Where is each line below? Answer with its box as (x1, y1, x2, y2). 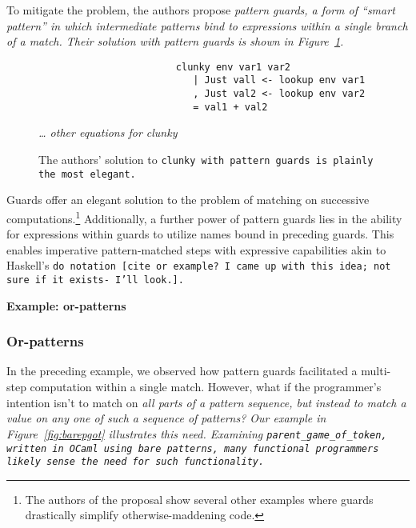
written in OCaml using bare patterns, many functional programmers (6, 442, 379, 454)
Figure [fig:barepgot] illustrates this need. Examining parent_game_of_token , (6, 425, 387, 442)
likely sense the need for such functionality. (6, 456, 265, 468)
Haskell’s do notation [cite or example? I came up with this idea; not (6, 257, 391, 274)
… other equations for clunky (38, 124, 178, 141)
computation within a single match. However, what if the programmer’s (30, 378, 382, 395)
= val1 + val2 (193, 101, 268, 113)
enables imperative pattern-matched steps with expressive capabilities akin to (6, 241, 386, 258)
